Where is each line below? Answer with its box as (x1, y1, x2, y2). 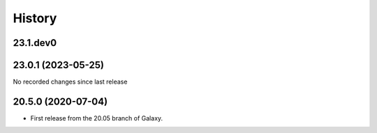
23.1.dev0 (13, 37, 57, 49)
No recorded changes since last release (13, 77, 128, 86)
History (13, 10, 57, 26)
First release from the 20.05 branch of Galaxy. (30, 114, 163, 122)
